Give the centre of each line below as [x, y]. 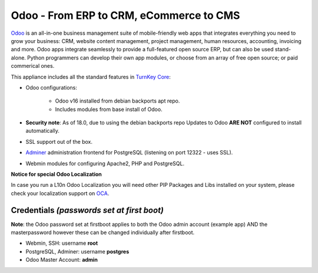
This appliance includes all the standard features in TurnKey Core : [91, 77]
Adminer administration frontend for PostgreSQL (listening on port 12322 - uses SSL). [129, 153]
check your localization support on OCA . [60, 193]
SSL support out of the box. [59, 142]
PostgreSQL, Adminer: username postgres [77, 251]
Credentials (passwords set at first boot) [87, 210]
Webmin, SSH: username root [62, 243]
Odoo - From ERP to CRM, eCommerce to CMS [125, 15]
